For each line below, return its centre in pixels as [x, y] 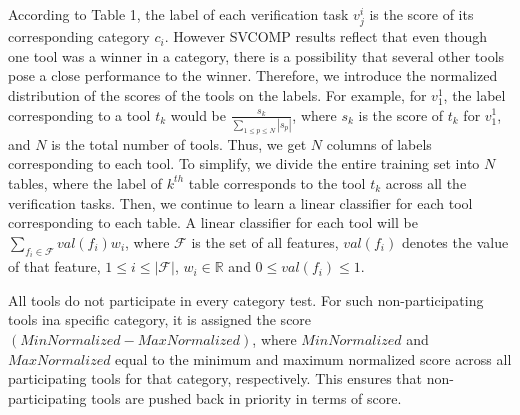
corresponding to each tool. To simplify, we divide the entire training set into [244, 163]
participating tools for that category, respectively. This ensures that [215, 378]
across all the [426, 182]
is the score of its [421, 14]
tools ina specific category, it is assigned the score [160, 319]
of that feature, [54, 266]
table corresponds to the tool [277, 182]
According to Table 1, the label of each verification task [178, 14]
